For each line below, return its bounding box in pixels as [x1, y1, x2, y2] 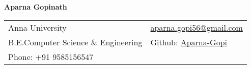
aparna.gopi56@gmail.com [150, 21, 243, 33]
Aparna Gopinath [4, 2, 67, 12]
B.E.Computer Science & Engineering [8, 36, 143, 48]
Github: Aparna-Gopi [150, 36, 227, 48]
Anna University [8, 21, 67, 33]
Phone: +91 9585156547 [8, 50, 94, 62]
